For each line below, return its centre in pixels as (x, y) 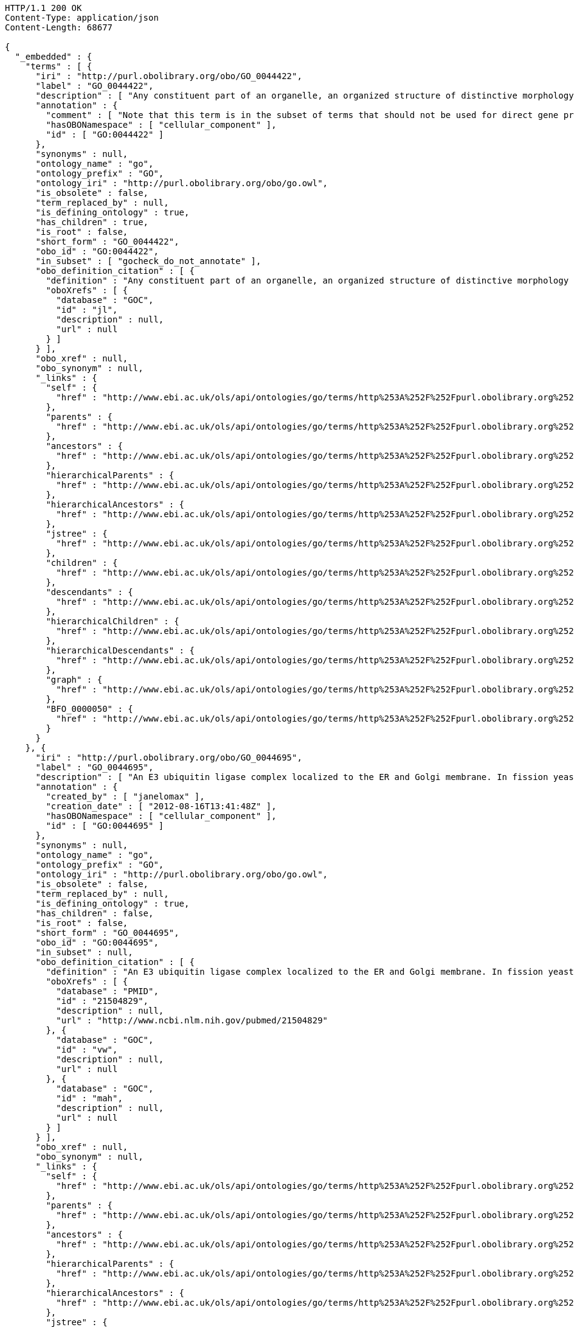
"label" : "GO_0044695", (95, 767)
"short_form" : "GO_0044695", (107, 933)
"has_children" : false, (95, 913)
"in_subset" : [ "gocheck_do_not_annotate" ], (148, 261)
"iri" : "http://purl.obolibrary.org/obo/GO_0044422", (169, 76)
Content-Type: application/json (82, 18)
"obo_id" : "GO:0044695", (97, 942)
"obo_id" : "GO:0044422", (97, 251)
